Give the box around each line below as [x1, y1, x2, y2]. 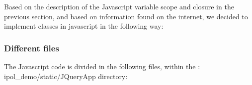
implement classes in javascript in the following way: [4, 21, 164, 31]
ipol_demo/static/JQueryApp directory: [4, 71, 128, 81]
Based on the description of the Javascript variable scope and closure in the [4, 1, 234, 11]
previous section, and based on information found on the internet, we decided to [4, 11, 248, 21]
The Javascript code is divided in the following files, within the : [4, 61, 200, 71]
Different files [4, 42, 59, 54]
